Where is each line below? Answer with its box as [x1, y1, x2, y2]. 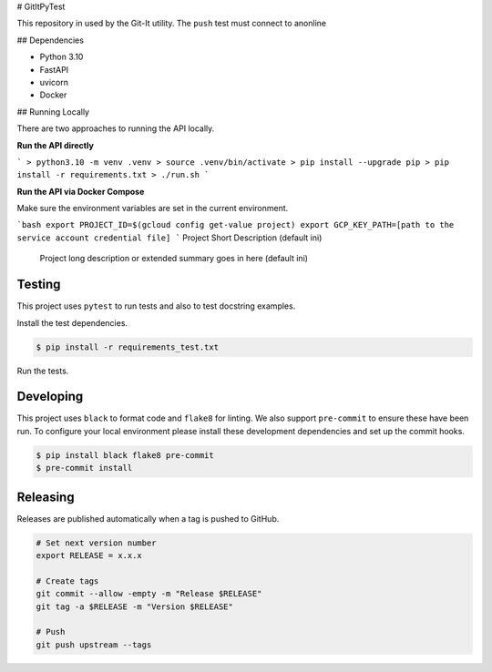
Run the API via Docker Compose [16, 186, 145, 197]
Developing [16, 389, 84, 404]
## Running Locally [16, 106, 90, 117]
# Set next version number [36, 537, 157, 548]
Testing [16, 277, 61, 292]
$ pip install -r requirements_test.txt [36, 341, 219, 352]
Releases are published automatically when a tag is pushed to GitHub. [16, 513, 280, 524]
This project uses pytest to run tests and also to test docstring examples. [16, 300, 296, 311]
